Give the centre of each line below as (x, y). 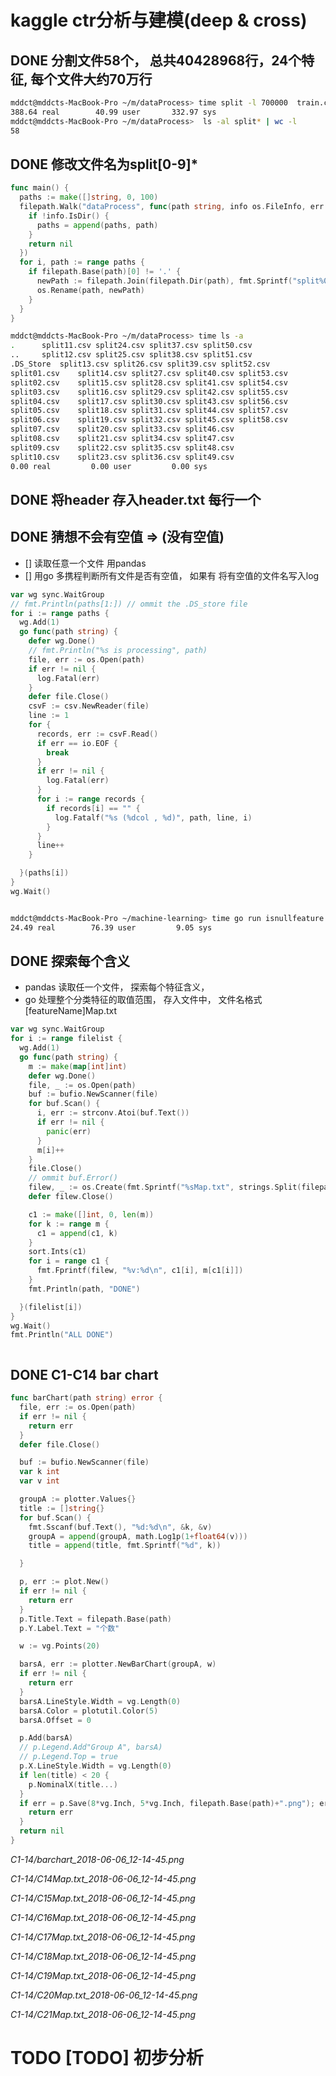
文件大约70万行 (104, 79)
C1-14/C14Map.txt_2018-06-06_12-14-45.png (103, 1878)
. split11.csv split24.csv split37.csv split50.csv (131, 346)
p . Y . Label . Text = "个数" (69, 1628)
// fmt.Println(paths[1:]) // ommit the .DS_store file (129, 604)
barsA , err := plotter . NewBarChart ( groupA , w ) (118, 1664)
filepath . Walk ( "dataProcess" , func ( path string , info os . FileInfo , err (172, 207)
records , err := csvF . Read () (97, 734)
